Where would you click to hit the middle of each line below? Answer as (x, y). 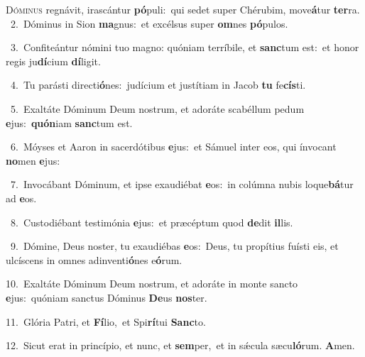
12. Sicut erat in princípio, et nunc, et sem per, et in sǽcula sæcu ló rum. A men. (180, 345)
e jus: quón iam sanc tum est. (69, 122)
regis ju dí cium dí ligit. (53, 61)
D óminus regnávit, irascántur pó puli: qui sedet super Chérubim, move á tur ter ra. (183, 9)
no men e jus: (33, 160)
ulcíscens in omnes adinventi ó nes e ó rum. (94, 259)
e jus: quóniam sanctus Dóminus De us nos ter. (107, 297)
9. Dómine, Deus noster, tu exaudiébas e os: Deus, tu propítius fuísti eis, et (174, 246)
